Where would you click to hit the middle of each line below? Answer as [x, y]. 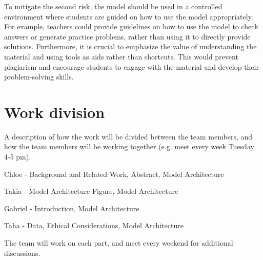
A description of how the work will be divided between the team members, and [128, 136]
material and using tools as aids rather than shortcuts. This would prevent [121, 56]
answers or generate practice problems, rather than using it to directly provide [127, 36]
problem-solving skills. [39, 77]
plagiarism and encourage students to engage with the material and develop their [131, 66]
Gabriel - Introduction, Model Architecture [72, 208]
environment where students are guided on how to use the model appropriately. [129, 16]
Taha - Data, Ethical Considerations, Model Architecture [94, 225]
